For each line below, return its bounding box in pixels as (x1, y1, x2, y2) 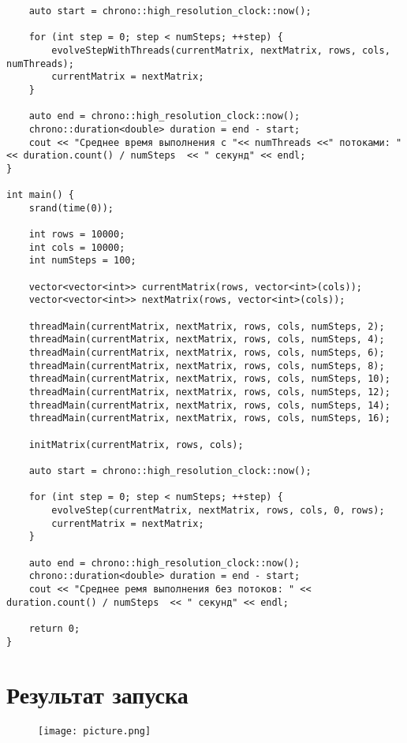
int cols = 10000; (28, 241, 125, 253)
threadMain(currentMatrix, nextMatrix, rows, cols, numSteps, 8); (28, 360, 385, 371)
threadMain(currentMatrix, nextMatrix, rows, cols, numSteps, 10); (28, 373, 390, 385)
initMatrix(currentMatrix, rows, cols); (28, 439, 244, 450)
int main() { (6, 189, 74, 201)
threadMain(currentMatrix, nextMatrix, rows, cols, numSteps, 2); (28, 320, 385, 332)
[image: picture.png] (38, 726, 151, 737)
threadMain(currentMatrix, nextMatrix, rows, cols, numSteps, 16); (28, 413, 390, 424)
